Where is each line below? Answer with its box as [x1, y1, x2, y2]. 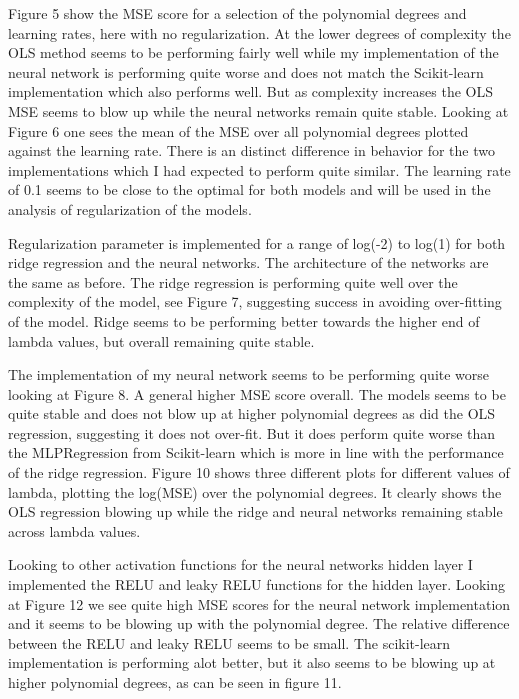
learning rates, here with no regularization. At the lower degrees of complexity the [8, 22, 511, 43]
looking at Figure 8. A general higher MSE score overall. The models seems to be [8, 383, 506, 404]
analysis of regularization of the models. [8, 198, 252, 219]
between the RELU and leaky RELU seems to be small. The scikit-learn [8, 632, 451, 653]
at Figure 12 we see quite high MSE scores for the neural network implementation [8, 593, 511, 614]
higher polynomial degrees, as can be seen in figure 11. [8, 672, 342, 692]
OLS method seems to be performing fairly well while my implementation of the [8, 42, 499, 63]
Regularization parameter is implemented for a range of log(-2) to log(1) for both [8, 232, 506, 253]
